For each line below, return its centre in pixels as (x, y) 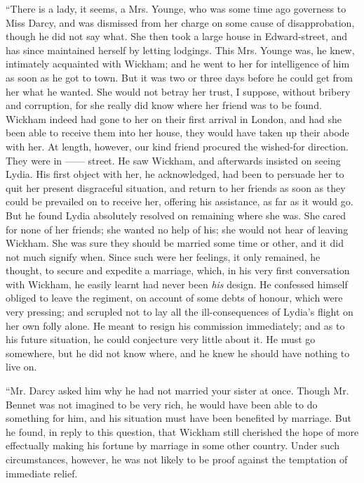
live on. (21, 367)
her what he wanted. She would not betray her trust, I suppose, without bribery (178, 91)
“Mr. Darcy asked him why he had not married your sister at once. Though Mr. (177, 391)
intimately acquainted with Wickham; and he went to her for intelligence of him (178, 64)
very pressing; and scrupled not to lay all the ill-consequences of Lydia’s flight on (180, 312)
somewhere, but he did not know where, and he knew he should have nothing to (178, 353)
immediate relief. (42, 473)
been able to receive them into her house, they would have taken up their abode (177, 133)
